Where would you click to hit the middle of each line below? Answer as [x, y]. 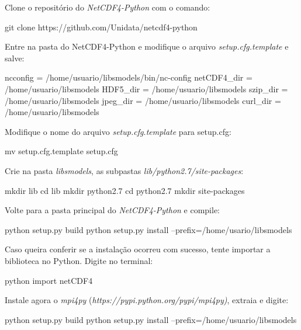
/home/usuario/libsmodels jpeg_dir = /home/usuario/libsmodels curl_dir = [143, 100]
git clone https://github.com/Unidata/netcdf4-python [101, 27]
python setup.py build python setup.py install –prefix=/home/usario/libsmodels [148, 229]
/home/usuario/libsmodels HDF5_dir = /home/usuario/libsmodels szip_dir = [146, 88]
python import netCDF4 [49, 280]
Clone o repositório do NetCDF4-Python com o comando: [108, 7]
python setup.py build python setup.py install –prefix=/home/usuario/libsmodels [151, 319]
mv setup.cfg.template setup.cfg [61, 151]
